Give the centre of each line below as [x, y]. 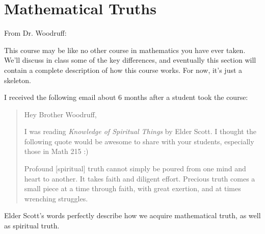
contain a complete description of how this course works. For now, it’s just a [123, 70]
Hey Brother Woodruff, [60, 114]
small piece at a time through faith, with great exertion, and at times [132, 188]
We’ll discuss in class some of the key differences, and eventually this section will [130, 60]
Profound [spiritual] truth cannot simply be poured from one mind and [135, 168]
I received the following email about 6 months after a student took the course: [126, 97]
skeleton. [18, 80]
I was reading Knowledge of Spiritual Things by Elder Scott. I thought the [140, 131]
